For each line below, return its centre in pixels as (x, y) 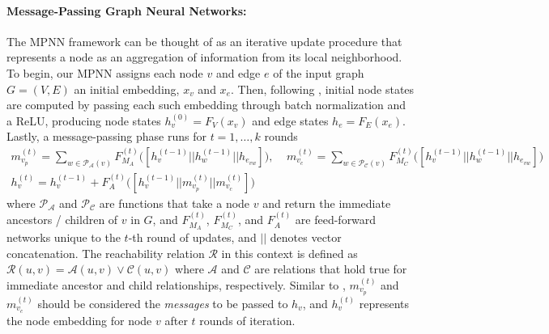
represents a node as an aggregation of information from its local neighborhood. (204, 57)
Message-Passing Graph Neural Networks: (127, 10)
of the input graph (319, 72)
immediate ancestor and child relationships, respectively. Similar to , (176, 284)
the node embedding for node (79, 320)
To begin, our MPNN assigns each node (105, 72)
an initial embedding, (127, 89)
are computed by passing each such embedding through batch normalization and (206, 105)
